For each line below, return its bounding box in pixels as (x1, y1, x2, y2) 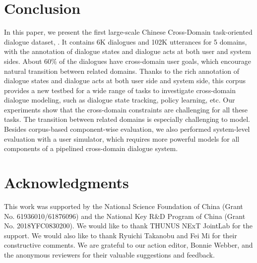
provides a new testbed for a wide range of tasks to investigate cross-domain (4, 85, 236, 95)
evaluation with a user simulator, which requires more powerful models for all (4, 133, 240, 144)
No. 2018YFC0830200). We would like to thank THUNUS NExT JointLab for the (4, 220, 253, 231)
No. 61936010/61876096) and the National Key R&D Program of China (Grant (4, 210, 246, 221)
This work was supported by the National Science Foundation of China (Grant (4, 201, 243, 211)
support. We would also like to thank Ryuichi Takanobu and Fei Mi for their (4, 230, 237, 240)
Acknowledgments (4, 172, 129, 193)
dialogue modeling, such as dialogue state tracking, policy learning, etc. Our (4, 95, 235, 105)
